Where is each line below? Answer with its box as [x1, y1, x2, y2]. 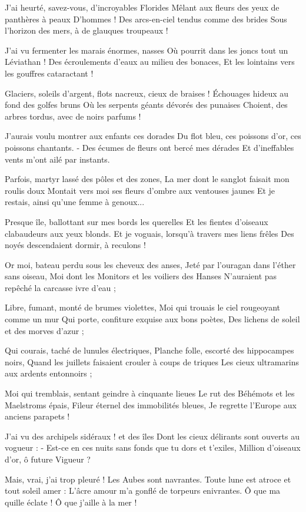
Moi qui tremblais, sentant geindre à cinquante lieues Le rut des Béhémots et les [5, 387, 295, 399]
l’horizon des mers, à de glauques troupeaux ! [5, 24, 168, 37]
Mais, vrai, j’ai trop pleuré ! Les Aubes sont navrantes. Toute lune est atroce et [5, 473, 291, 485]
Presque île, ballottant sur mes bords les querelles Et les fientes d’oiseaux [5, 215, 268, 227]
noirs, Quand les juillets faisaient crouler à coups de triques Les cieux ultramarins [5, 355, 299, 368]
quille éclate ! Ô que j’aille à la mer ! [5, 496, 137, 508]
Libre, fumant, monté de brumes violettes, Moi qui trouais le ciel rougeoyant [5, 301, 281, 313]
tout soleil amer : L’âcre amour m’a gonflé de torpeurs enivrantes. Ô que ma [5, 484, 281, 497]
